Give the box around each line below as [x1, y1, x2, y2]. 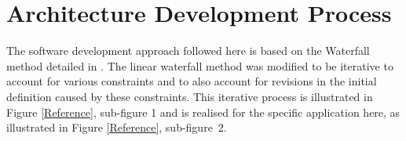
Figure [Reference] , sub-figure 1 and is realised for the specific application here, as [6, 103, 401, 120]
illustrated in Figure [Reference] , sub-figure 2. [6, 119, 227, 136]
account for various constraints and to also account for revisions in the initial [6, 73, 377, 89]
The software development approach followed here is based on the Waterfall [6, 42, 370, 59]
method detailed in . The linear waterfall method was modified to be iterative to [6, 57, 393, 74]
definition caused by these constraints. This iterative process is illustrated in [6, 88, 373, 104]
